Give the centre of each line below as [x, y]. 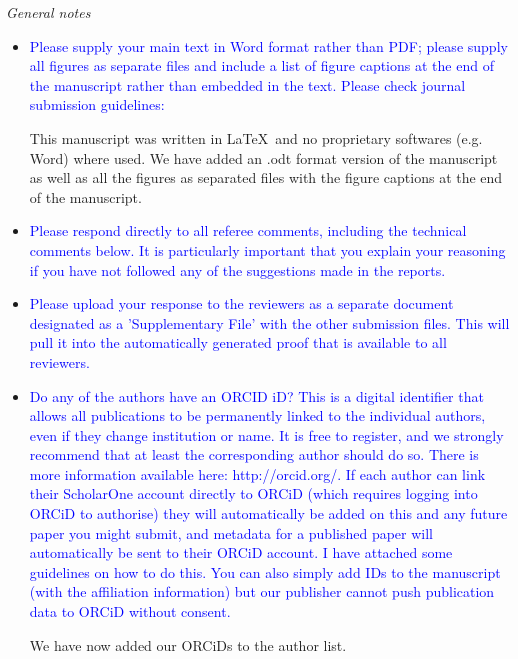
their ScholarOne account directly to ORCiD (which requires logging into [253, 493]
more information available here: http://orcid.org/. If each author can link [257, 473]
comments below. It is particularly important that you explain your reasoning [267, 249]
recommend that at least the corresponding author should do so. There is [254, 454]
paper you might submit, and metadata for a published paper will [231, 532]
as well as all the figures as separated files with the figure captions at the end [266, 177]
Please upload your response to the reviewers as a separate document [241, 303]
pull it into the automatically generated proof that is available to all [238, 342]
